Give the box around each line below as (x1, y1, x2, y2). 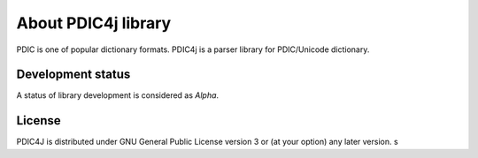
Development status (16, 67, 131, 82)
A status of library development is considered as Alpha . (16, 90, 220, 101)
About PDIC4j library (16, 13, 172, 33)
